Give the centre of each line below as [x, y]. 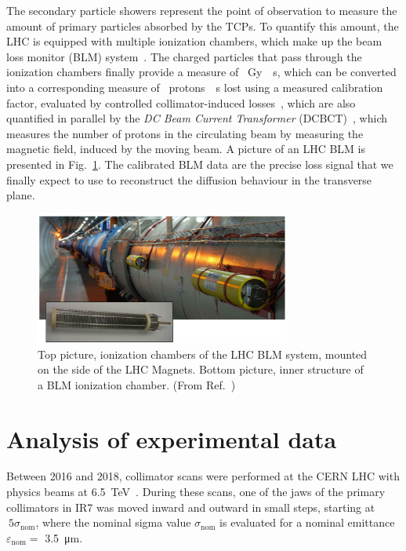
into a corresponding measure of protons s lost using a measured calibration [195, 87]
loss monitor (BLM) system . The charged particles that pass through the [184, 56]
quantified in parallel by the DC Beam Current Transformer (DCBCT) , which [197, 118]
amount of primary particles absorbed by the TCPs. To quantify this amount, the [203, 26]
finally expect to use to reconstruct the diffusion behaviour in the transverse [189, 179]
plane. [21, 195]
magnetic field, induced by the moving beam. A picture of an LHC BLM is [186, 149]
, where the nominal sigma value [113, 522]
